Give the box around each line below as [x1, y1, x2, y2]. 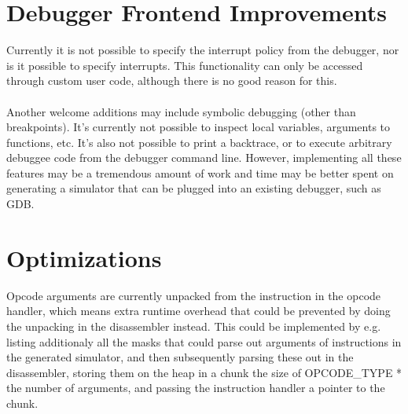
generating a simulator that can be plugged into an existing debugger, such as [6, 180, 381, 196]
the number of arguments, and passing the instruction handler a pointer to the [6, 379, 385, 396]
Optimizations [6, 241, 162, 273]
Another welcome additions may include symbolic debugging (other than [6, 103, 356, 119]
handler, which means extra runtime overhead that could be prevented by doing [6, 302, 391, 319]
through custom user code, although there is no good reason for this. [6, 72, 337, 89]
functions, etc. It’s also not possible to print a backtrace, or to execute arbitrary [6, 134, 392, 150]
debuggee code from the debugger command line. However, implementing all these [6, 149, 402, 166]
